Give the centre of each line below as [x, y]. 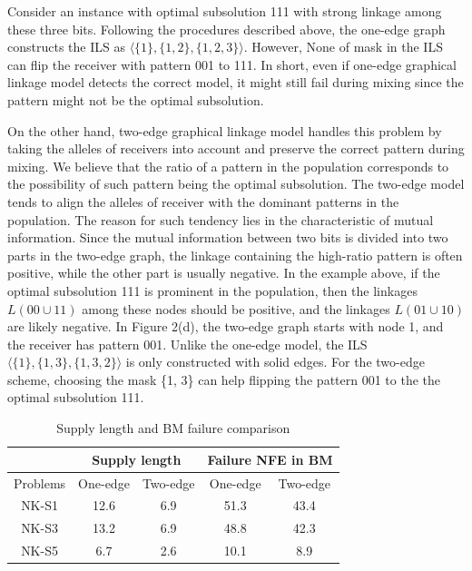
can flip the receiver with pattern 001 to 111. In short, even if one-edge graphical [232, 64]
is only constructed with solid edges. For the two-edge [275, 362]
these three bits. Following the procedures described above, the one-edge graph [226, 29]
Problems [40, 482]
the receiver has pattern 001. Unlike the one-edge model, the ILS [187, 344]
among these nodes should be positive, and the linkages [236, 308]
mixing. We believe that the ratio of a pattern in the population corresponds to [228, 166]
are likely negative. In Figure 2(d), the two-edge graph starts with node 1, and [226, 326]
